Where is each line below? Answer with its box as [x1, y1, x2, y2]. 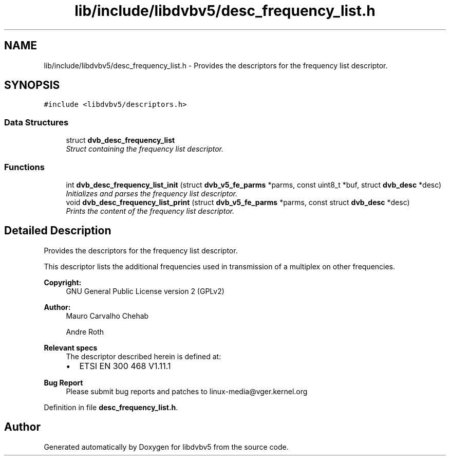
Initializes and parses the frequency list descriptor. [66, 189, 238, 198]
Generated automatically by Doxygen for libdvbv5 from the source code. [44, 442, 289, 451]
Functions [4, 161, 45, 172]
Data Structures [4, 117, 69, 127]
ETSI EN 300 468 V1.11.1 [79, 360, 171, 371]
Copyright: [44, 278, 82, 287]
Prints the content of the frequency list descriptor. [66, 206, 234, 215]
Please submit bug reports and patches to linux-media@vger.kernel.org [66, 387, 308, 396]
